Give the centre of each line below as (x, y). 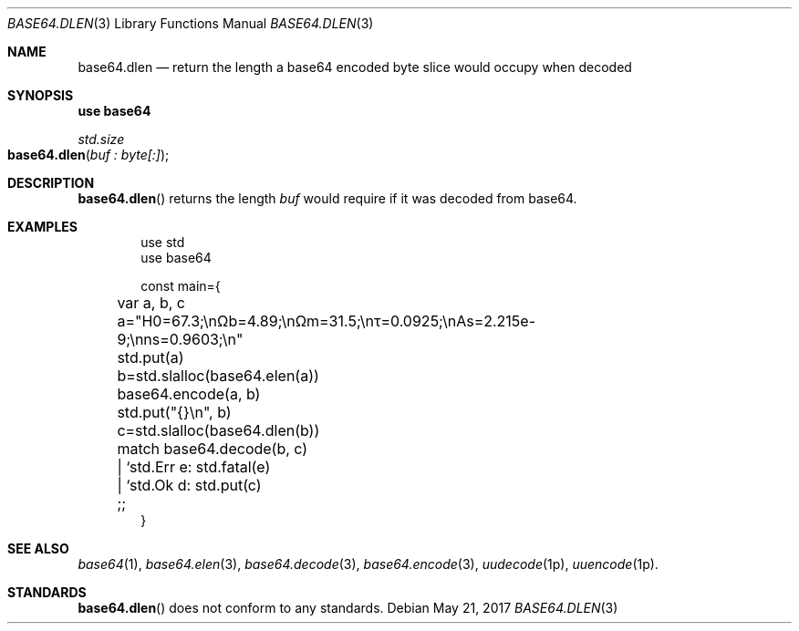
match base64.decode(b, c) (213, 449)
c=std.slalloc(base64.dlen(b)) (218, 430)
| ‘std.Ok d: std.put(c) (189, 485)
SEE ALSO (38, 548)
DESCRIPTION (51, 183)
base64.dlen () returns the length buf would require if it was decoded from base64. (327, 198)
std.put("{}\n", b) (174, 412)
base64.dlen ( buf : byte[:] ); (88, 155)
